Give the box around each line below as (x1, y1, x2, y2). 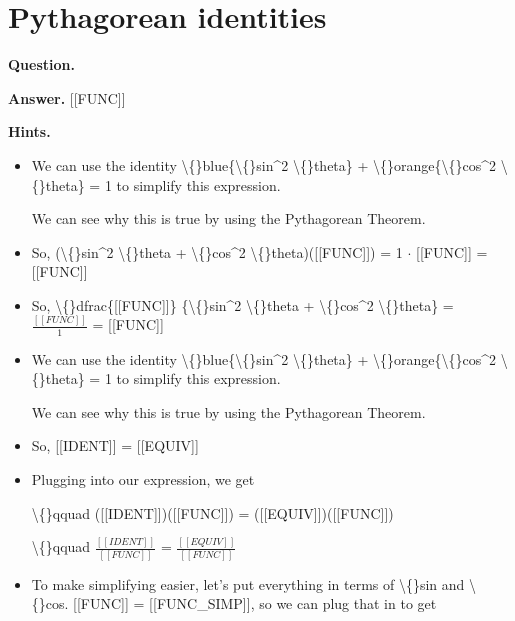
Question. (8, 54, 75, 75)
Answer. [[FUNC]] (8, 87, 126, 108)
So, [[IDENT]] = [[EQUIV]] (31, 435, 199, 456)
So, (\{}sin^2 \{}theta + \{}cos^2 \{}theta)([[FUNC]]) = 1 (31, 241, 403, 262)
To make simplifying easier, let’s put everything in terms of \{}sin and (31, 573, 465, 594)
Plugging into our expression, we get (31, 468, 255, 489)
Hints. (8, 121, 51, 142)
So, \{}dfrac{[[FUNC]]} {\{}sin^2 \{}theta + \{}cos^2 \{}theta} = (31, 294, 454, 315)
